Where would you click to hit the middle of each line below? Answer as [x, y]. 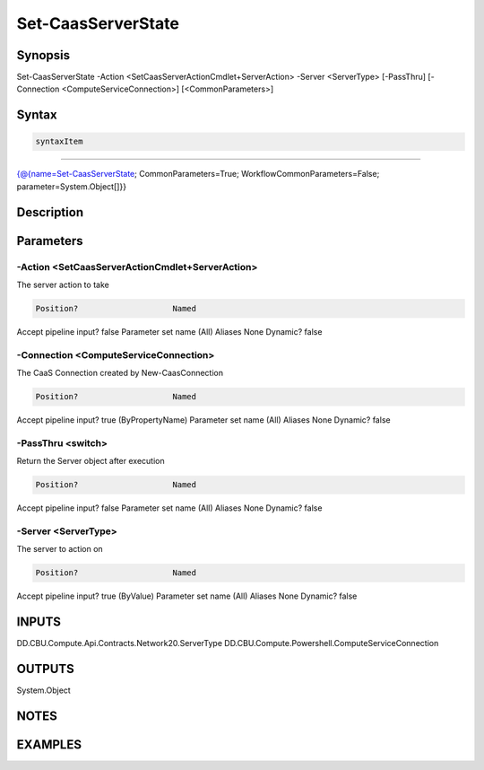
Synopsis [43, 55]
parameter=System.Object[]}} [72, 186]
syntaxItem [59, 142]
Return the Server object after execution [91, 461]
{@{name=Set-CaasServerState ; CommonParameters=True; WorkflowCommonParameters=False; [198, 174]
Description [50, 212]
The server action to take [63, 284]
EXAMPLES [49, 744]
